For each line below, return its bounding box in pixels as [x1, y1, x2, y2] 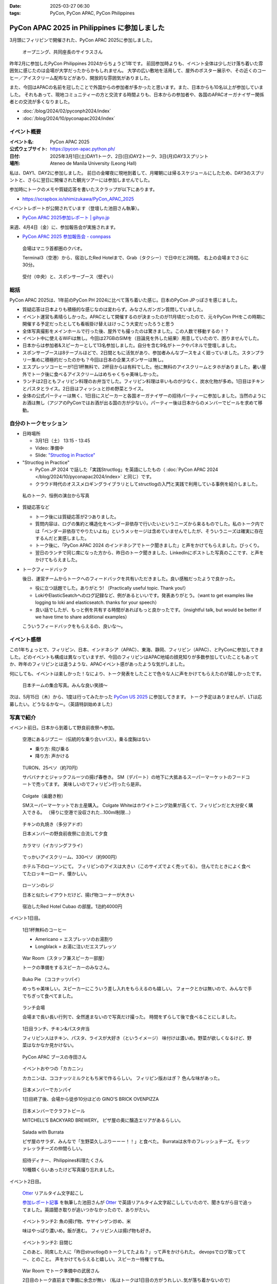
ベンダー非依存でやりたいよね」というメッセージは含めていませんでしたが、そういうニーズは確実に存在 [44, 528, 264, 534]
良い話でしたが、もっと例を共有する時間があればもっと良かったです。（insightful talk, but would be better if [35, 607, 262, 613]
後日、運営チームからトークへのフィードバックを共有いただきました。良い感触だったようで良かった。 [22, 575, 238, 581]
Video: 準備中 [35, 445, 64, 451]
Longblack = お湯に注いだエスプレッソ [35, 943, 117, 950]
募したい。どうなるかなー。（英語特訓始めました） [9, 701, 115, 707]
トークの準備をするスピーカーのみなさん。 [22, 965, 112, 971]
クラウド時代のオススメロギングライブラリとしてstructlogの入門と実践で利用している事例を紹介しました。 [35, 481, 261, 487]
